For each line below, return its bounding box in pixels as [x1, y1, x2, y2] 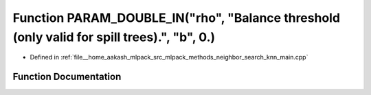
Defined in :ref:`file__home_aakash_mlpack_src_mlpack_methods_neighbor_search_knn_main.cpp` [30, 53, 308, 62]
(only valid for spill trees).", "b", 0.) [12, 29, 216, 44]
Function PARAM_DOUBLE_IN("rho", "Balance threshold [12, 10, 340, 25]
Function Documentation [12, 71, 122, 83]
